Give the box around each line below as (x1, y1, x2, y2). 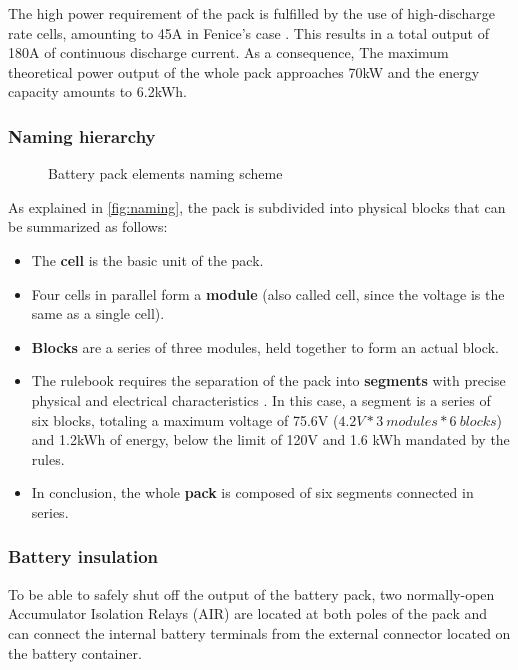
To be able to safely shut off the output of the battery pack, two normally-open (8, 583, 495, 604)
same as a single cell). (31, 303, 165, 324)
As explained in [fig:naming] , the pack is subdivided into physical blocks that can (8, 196, 506, 217)
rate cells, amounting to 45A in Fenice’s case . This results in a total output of (8, 22, 489, 43)
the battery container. (8, 642, 142, 663)
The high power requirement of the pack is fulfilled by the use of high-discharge (8, 3, 495, 23)
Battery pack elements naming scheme (48, 163, 283, 184)
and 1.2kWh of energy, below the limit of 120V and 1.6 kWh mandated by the (31, 429, 510, 450)
